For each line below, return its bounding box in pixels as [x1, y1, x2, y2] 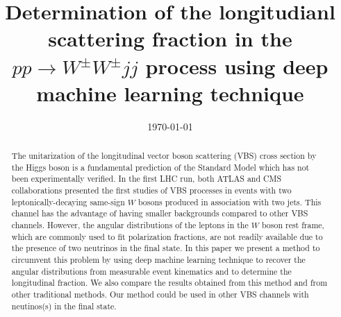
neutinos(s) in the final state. [11, 300, 117, 311]
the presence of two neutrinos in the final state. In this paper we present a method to [11, 242, 320, 254]
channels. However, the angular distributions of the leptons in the [11, 219, 249, 231]
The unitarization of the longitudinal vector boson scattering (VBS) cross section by [11, 150, 317, 162]
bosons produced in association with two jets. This [138, 196, 322, 207]
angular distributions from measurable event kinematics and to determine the [11, 265, 292, 277]
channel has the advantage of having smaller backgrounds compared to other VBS [11, 207, 308, 219]
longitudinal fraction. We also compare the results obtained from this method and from [11, 277, 328, 289]
